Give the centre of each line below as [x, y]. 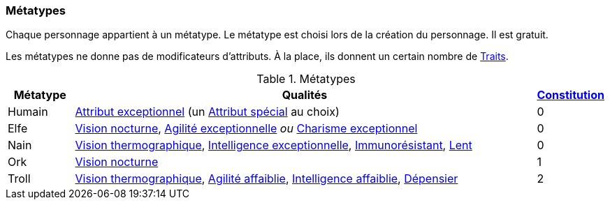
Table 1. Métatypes [306, 79]
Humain [28, 112]
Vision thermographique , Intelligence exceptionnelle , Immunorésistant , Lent [274, 145]
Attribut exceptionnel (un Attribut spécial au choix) [207, 112]
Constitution [571, 95]
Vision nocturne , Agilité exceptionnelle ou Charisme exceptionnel [246, 129]
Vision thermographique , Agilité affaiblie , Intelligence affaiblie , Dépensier [267, 179]
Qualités [305, 95]
